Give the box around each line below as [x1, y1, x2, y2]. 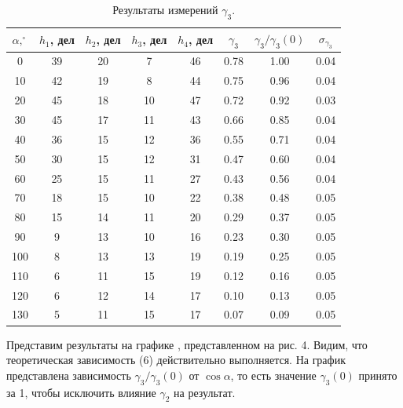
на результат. [174, 384, 236, 400]
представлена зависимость [6, 366, 131, 383]
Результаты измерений [112, 2, 218, 17]
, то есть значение [230, 366, 317, 383]
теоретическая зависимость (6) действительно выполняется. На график [6, 352, 346, 368]
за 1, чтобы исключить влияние [6, 384, 156, 400]
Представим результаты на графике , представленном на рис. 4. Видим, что [6, 336, 368, 352]
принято [358, 366, 398, 383]
